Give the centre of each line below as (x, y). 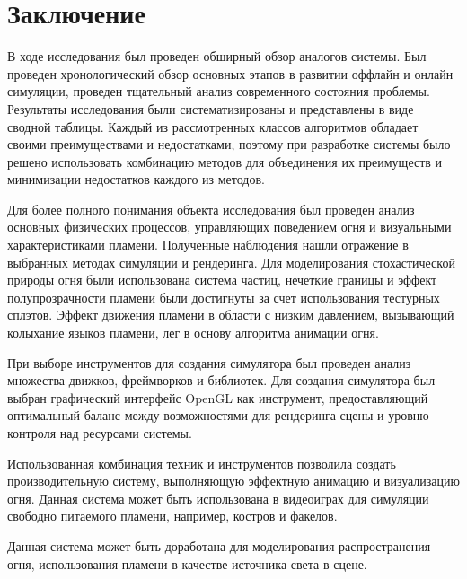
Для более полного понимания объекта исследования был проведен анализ (211, 209)
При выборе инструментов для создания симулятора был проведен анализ (209, 362)
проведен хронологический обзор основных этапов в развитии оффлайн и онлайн (230, 73)
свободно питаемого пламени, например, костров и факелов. (172, 516)
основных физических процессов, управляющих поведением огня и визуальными (229, 227)
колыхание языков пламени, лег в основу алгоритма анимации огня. (193, 333)
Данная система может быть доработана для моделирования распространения (219, 545)
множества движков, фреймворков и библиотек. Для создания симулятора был (221, 380)
